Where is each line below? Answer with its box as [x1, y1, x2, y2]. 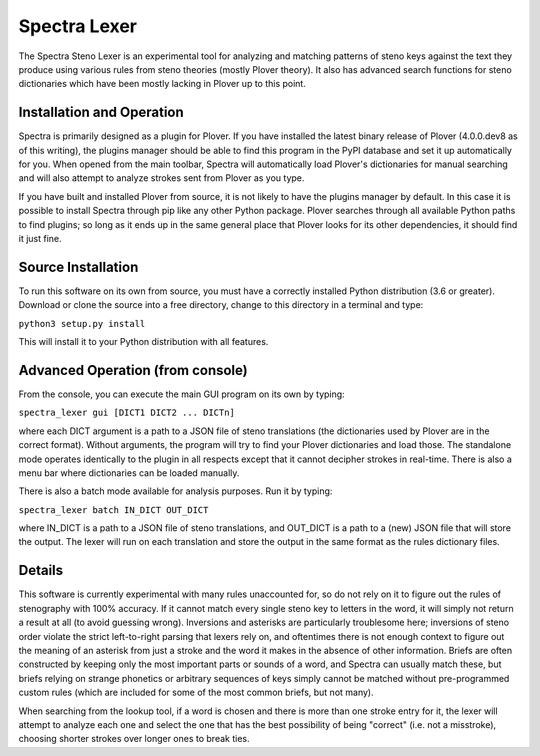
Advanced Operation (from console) [18, 361, 249, 379]
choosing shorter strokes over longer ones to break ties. [18, 733, 250, 745]
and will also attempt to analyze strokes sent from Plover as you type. [18, 172, 305, 184]
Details [18, 562, 64, 579]
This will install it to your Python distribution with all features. [18, 336, 269, 348]
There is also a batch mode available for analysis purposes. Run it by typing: [18, 485, 333, 497]
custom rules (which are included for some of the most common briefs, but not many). [18, 686, 374, 699]
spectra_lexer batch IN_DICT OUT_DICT [18, 504, 209, 515]
